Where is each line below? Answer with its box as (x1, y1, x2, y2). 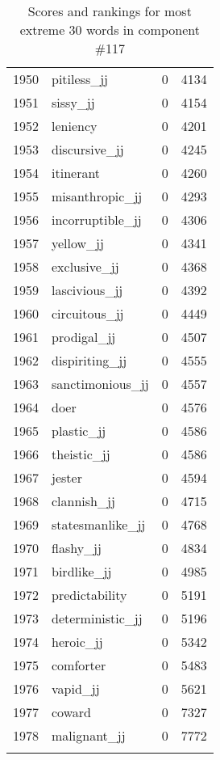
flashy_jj (52, 538, 102, 557)
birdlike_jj (52, 562, 112, 581)
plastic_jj (52, 421, 106, 440)
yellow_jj (52, 234, 104, 252)
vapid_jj (52, 679, 100, 698)
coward (52, 703, 91, 721)
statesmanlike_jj (52, 515, 146, 534)
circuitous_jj (52, 304, 124, 323)
